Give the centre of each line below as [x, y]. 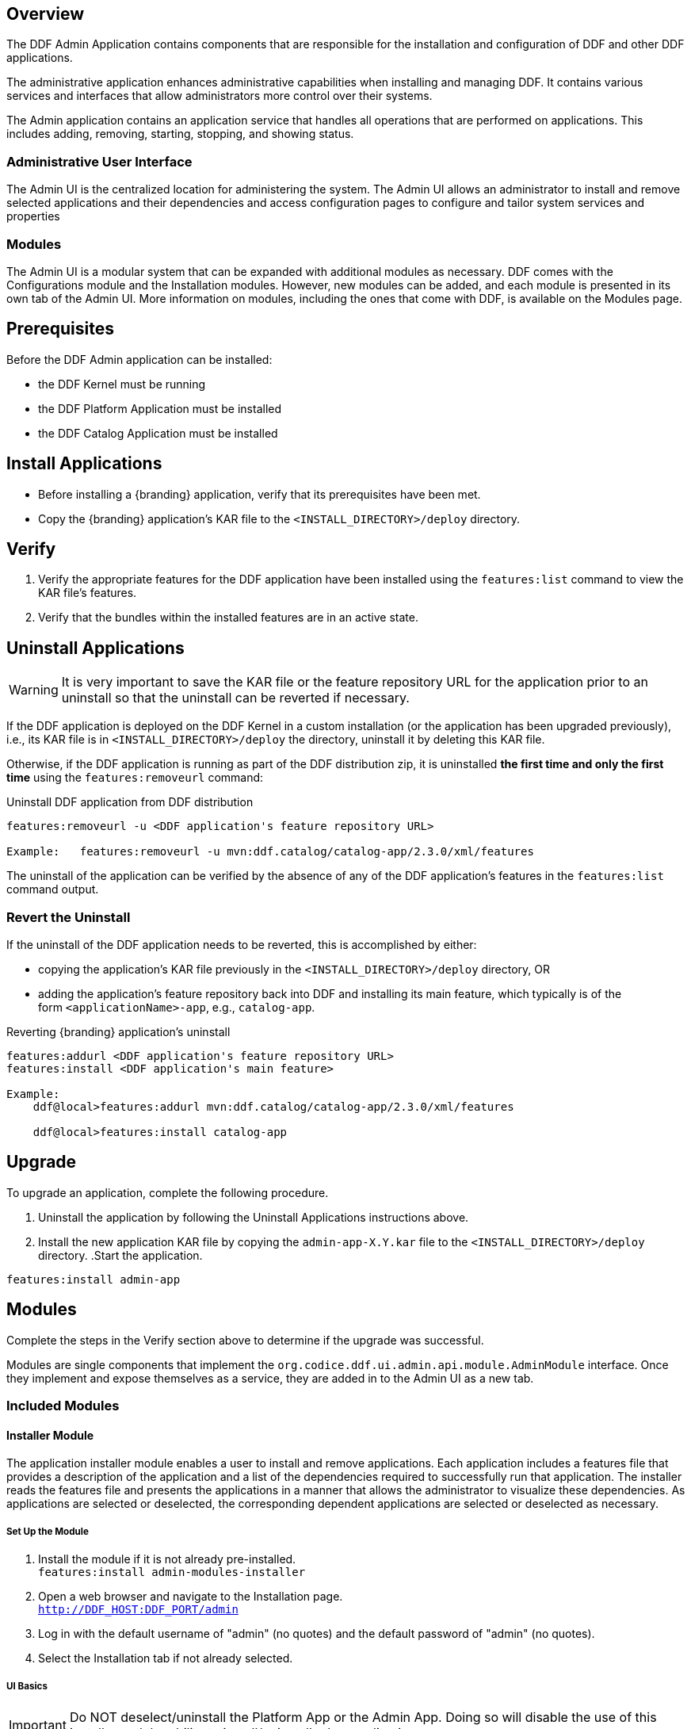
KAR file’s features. [88, 593]
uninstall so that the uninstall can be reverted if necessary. [235, 698]
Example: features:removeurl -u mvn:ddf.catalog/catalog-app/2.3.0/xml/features [270, 852]
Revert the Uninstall [69, 917]
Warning [34, 690]
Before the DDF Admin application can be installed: [139, 359]
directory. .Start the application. [120, 1255]
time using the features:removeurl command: [135, 778]
